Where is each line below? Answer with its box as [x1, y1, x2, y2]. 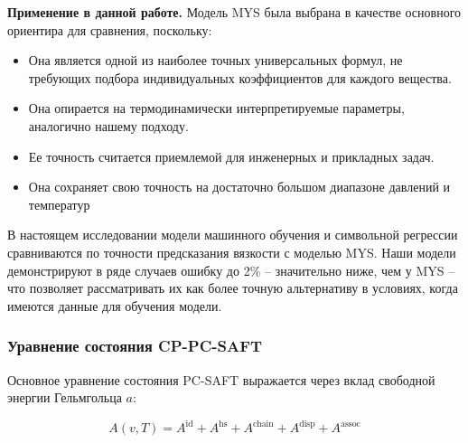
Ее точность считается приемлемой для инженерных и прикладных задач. [28, 146, 435, 165]
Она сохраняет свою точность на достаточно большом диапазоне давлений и [28, 177, 451, 196]
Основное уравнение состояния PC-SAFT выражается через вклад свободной [7, 370, 435, 389]
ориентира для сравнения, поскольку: [7, 20, 212, 39]
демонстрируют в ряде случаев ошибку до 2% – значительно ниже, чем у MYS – [7, 260, 455, 279]
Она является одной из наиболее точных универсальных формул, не [28, 51, 403, 70]
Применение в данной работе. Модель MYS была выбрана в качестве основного [7, 3, 462, 21]
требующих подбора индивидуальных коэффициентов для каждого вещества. [28, 68, 452, 87]
